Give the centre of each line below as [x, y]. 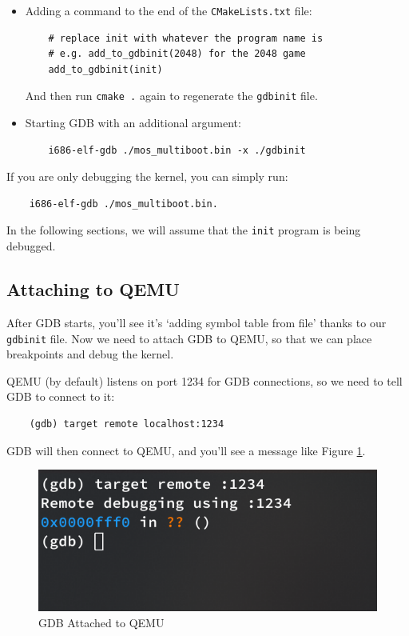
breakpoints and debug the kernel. [90, 354]
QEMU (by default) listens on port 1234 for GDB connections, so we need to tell [204, 380]
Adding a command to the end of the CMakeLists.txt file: [169, 10]
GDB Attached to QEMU [101, 622]
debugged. [31, 246]
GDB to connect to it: [61, 396]
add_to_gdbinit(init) [105, 69]
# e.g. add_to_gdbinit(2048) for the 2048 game [177, 54]
